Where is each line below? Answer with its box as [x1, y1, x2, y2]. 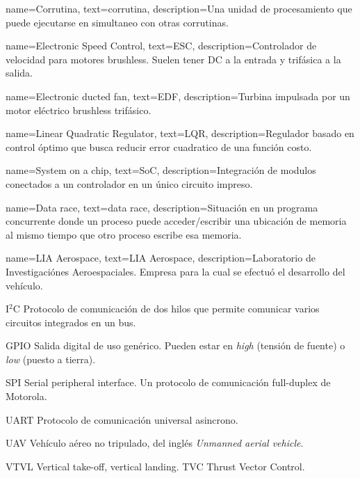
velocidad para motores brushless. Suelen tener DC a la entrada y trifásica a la [6, 51, 341, 66]
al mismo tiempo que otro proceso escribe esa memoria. [6, 227, 242, 241]
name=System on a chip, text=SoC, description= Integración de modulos [6, 163, 316, 177]
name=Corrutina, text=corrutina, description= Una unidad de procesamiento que [6, 1, 352, 15]
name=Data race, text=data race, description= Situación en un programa [6, 200, 318, 214]
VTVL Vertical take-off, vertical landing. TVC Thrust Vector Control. [6, 459, 305, 473]
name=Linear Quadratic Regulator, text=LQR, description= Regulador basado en [6, 126, 354, 141]
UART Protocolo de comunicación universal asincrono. [6, 412, 238, 427]
